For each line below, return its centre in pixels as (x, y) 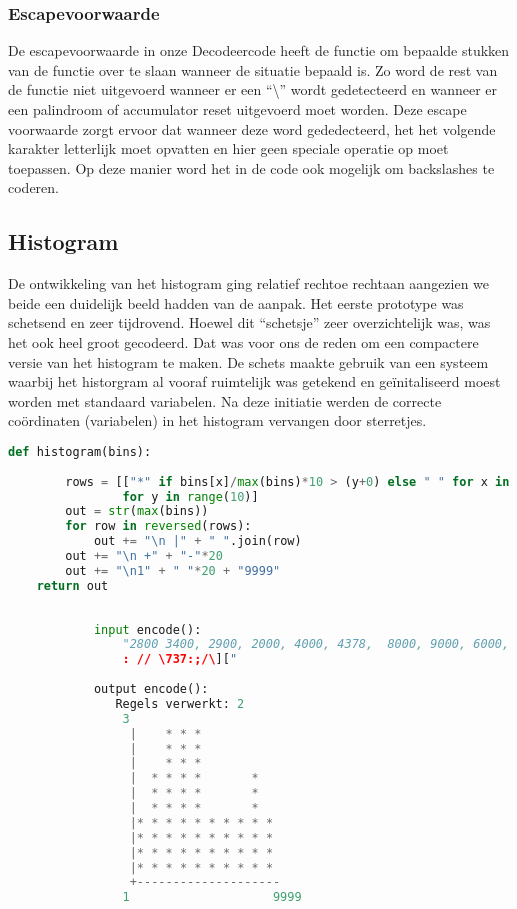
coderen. (33, 187)
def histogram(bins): (80, 451)
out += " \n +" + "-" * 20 (144, 556)
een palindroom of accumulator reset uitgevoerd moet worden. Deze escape (237, 109)
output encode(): (151, 689)
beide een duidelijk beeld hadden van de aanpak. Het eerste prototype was (236, 302)
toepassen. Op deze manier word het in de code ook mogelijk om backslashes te (251, 167)
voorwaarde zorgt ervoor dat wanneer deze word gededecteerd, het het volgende (252, 128)
